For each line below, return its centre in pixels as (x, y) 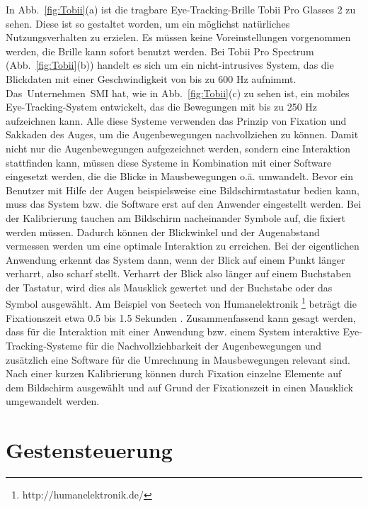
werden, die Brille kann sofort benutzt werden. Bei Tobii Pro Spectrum (160, 51)
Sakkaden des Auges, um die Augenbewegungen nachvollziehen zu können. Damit (182, 134)
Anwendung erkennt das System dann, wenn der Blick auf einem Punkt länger (176, 259)
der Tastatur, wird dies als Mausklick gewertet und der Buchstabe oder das (169, 287)
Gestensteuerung (89, 450)
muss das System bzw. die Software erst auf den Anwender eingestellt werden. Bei (184, 204)
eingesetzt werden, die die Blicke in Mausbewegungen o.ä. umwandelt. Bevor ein (179, 176)
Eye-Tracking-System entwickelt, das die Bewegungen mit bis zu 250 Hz (162, 107)
